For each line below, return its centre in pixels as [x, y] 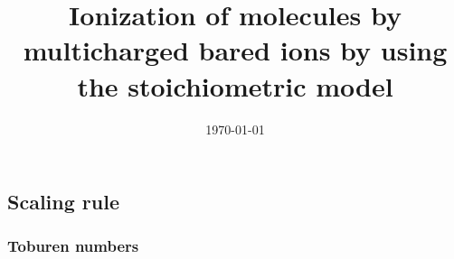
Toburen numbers [73, 246]
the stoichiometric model [235, 85]
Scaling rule [63, 202]
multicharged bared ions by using [235, 50]
